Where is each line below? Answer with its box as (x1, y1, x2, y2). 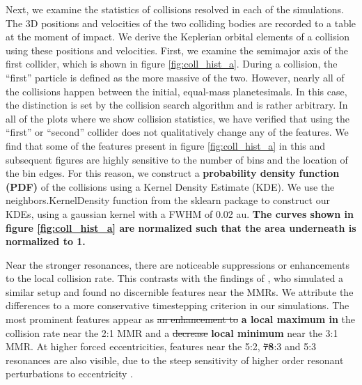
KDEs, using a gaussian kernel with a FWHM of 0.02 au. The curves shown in (6, 206, 354, 221)
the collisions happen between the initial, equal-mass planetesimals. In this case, (6, 84, 347, 98)
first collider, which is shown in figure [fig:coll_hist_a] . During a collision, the (6, 56, 338, 71)
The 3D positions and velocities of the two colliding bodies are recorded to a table (6, 15, 356, 30)
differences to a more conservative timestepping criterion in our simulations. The (6, 298, 349, 313)
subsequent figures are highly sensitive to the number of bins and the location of (6, 152, 348, 166)
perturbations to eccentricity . (6, 366, 133, 381)
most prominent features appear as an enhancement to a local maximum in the (6, 312, 356, 327)
